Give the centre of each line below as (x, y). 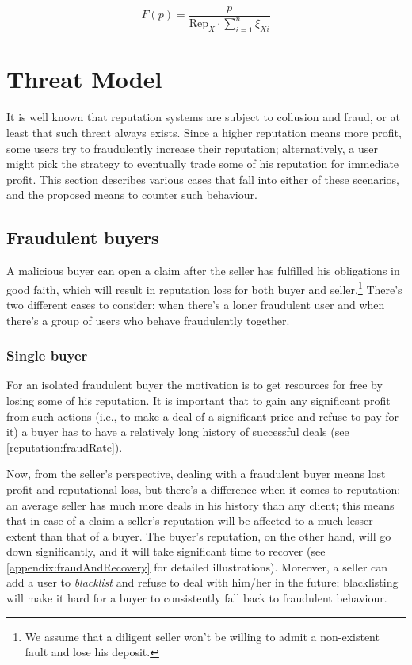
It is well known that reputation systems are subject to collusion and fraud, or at (203, 117)
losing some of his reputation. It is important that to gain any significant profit (198, 400)
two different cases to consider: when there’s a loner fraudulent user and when (196, 304)
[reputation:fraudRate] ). (65, 447)
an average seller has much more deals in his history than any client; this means (200, 504)
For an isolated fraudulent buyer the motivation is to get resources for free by (195, 385)
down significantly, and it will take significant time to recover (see (166, 551)
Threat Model (84, 79)
